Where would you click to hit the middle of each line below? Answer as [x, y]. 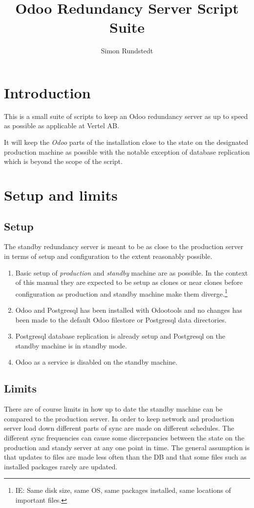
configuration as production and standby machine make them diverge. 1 [121, 293]
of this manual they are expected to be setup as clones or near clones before [129, 282]
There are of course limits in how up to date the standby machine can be [113, 409]
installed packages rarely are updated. [61, 466]
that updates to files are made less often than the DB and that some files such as [125, 457]
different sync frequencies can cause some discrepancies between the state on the [124, 437]
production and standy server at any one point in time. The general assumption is [127, 447]
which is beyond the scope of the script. [63, 161]
